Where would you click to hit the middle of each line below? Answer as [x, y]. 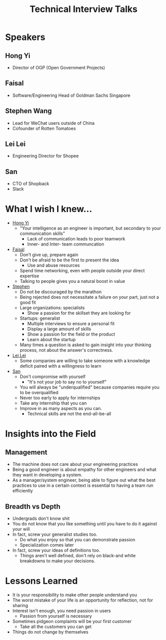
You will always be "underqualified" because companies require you [90, 387]
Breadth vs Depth [33, 507]
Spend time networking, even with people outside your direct [82, 271]
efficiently [23, 491]
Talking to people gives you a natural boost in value [72, 281]
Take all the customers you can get [56, 627]
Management [26, 452]
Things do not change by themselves [50, 632]
